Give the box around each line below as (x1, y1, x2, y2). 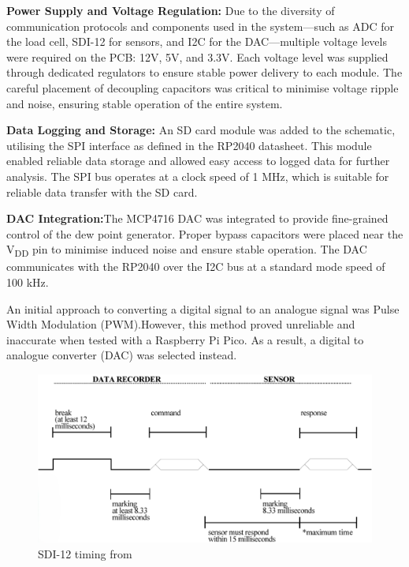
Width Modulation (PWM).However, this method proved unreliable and (6, 316, 355, 332)
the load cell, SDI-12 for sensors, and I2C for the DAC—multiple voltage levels (6, 33, 387, 50)
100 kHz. (6, 274, 49, 291)
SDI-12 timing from (38, 546, 132, 562)
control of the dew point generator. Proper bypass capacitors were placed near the (6, 225, 403, 242)
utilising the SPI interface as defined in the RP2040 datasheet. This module (6, 137, 372, 153)
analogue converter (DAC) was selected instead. (6, 347, 237, 363)
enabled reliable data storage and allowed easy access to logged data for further (6, 152, 390, 169)
